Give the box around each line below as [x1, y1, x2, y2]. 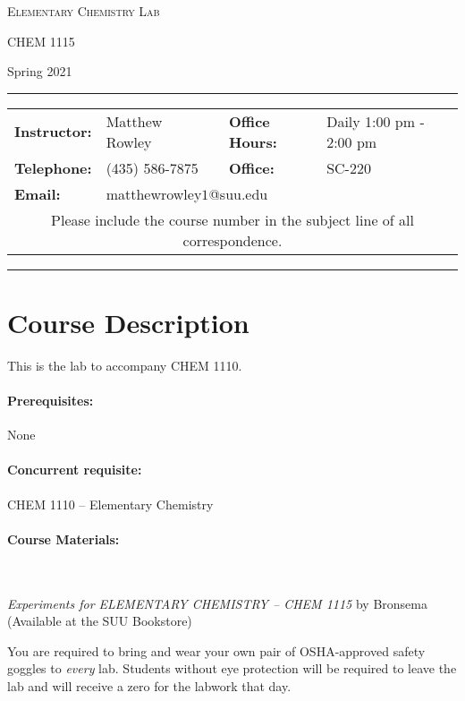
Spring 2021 [7, 62, 72, 81]
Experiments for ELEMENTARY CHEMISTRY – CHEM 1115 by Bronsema [7, 594, 427, 612]
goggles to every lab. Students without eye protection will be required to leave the [7, 659, 457, 678]
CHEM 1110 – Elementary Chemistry [7, 494, 214, 513]
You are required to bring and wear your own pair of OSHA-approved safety [7, 641, 426, 660]
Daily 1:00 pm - [326, 110, 425, 132]
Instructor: [14, 121, 92, 142]
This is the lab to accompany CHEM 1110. [7, 355, 242, 374]
